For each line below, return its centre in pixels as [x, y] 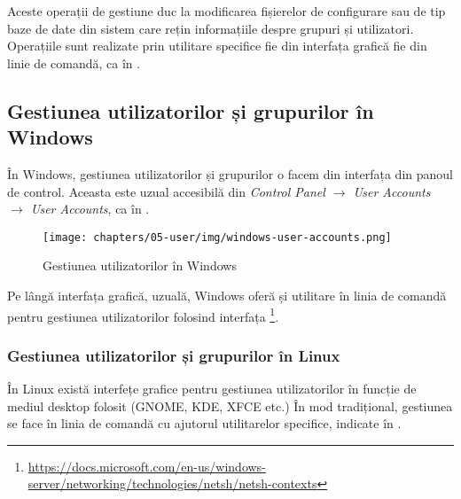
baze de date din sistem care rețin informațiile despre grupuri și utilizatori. [211, 28]
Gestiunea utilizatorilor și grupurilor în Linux [174, 355]
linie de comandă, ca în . [74, 62]
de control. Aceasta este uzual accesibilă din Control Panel [166, 191]
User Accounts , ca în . [90, 209]
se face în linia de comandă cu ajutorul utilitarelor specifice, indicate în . [204, 423]
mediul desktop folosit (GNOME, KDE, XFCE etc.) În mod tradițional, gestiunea [230, 405]
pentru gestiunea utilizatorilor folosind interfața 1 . [143, 315]
